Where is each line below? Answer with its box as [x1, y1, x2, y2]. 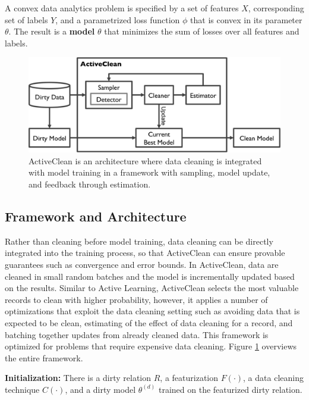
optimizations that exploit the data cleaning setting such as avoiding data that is [5, 305, 300, 317]
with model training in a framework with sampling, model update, [29, 166, 270, 179]
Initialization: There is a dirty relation [5, 371, 152, 384]
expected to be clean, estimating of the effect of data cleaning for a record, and [5, 316, 293, 329]
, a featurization [160, 371, 219, 384]
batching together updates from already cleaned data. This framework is [5, 328, 269, 340]
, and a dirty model [65, 383, 136, 395]
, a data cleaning [243, 371, 304, 384]
